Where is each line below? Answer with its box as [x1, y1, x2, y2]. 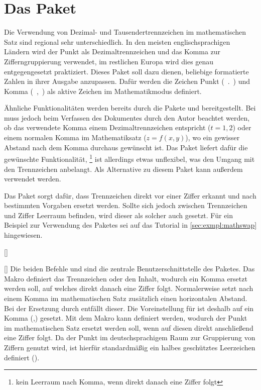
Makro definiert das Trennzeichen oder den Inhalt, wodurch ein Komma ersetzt [4, 273, 247, 283]
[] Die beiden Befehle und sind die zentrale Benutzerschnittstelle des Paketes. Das [4, 263, 255, 274]
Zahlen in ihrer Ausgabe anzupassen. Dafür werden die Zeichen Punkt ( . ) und [4, 76, 250, 86]
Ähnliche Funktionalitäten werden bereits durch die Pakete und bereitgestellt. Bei [4, 103, 256, 113]
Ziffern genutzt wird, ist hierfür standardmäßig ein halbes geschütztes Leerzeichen [4, 342, 255, 352]
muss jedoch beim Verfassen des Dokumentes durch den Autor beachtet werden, [4, 112, 250, 123]
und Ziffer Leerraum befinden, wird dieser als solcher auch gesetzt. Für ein [4, 210, 233, 220]
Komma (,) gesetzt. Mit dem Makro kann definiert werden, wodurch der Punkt [4, 313, 247, 323]
